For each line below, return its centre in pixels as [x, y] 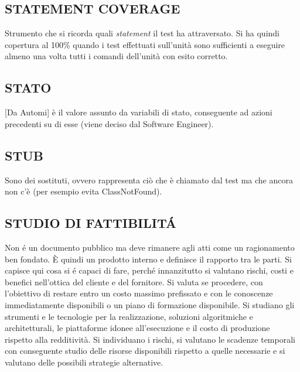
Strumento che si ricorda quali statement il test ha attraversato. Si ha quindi [142, 33]
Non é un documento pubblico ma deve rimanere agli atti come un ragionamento [150, 247]
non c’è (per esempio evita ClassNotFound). [83, 191]
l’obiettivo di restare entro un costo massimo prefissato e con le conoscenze [139, 293]
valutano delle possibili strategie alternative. [84, 362]
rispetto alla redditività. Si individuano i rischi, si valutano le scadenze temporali [150, 339]
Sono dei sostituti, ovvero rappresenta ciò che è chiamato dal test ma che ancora [149, 180]
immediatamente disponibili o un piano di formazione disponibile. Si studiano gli [150, 304]
